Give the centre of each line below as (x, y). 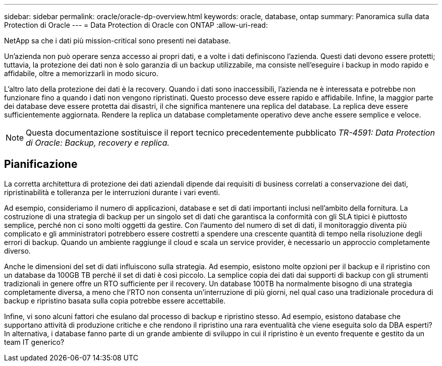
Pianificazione (41, 164)
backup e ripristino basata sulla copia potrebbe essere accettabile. (115, 300)
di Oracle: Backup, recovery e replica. (98, 143)
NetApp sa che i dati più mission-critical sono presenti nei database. (118, 41)
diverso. (17, 251)
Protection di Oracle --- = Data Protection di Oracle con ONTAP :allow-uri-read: (136, 25)
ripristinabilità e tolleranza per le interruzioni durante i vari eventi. (112, 192)
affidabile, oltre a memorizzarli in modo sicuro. (81, 73)
